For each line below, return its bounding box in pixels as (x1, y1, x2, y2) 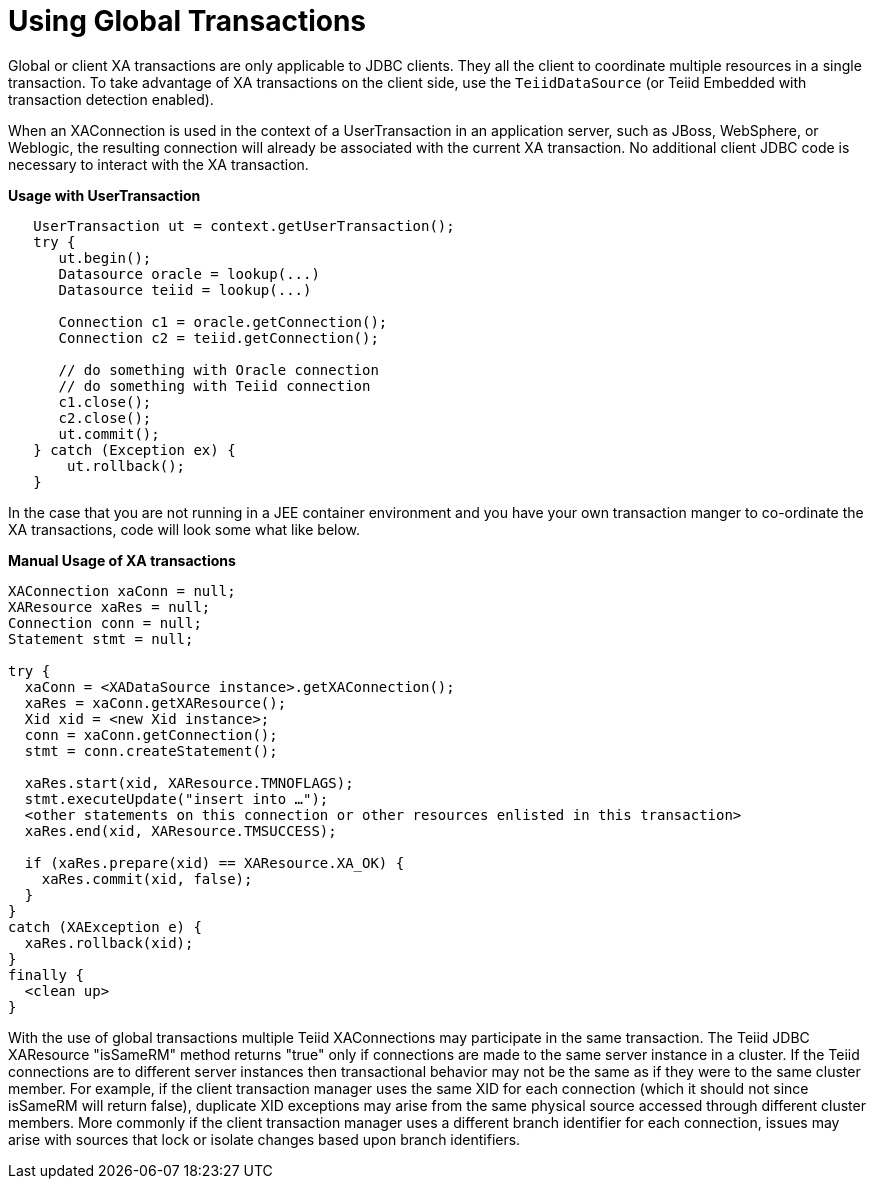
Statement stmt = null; (8, 630, 194, 647)
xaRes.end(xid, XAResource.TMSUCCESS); (24, 822, 337, 839)
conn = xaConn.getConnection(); (24, 726, 278, 743)
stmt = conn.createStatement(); (24, 742, 278, 759)
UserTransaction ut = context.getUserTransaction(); (33, 217, 455, 234)
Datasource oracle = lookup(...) (58, 265, 320, 282)
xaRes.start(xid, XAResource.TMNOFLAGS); (24, 774, 354, 791)
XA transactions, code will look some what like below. (8, 520, 361, 538)
